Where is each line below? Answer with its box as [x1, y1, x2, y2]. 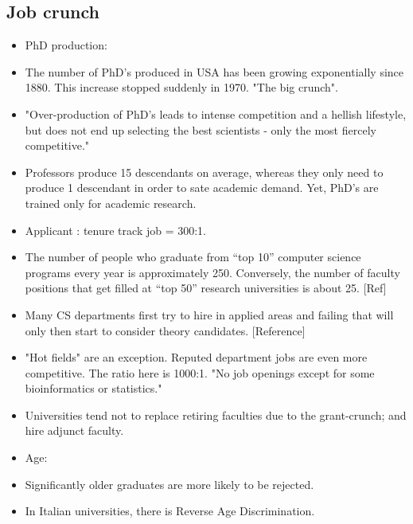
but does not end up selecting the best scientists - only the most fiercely [25, 121, 376, 138]
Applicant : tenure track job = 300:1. [25, 221, 207, 238]
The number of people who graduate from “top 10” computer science [25, 248, 361, 265]
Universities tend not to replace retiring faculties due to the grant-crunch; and [25, 406, 407, 423]
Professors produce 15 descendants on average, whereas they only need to [25, 163, 384, 180]
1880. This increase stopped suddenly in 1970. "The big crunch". [25, 79, 338, 96]
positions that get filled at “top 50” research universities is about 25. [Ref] [25, 280, 387, 296]
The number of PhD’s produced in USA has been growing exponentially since [25, 63, 404, 80]
